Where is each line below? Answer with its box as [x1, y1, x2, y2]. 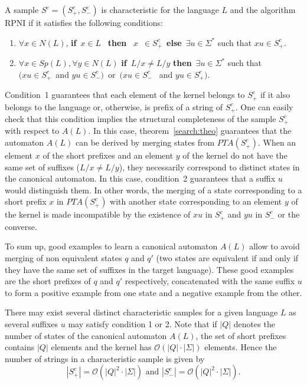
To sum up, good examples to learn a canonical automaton [5, 240, 218, 252]
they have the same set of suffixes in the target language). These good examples [5, 263, 294, 275]
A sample [5, 4, 39, 15]
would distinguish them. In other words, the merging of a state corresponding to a [5, 183, 302, 196]
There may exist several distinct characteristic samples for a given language [5, 306, 278, 318]
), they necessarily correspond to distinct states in [119, 160, 300, 173]
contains [5, 341, 35, 353]
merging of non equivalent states [5, 252, 122, 264]
